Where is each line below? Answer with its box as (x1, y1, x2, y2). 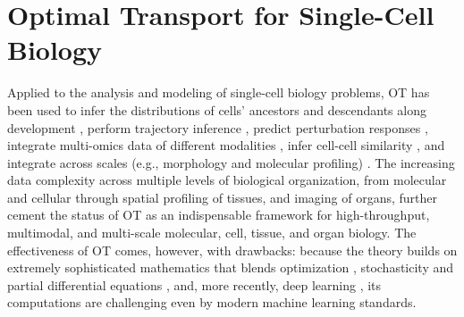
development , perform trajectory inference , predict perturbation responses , (7, 118, 428, 137)
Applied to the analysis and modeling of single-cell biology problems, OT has (7, 83, 430, 102)
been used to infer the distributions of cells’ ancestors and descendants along (7, 100, 426, 119)
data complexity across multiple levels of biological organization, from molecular (7, 171, 447, 189)
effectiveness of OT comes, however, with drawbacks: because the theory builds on (7, 240, 458, 259)
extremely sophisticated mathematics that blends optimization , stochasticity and (7, 258, 454, 277)
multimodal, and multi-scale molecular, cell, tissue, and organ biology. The (7, 223, 417, 242)
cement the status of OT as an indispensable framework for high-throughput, (7, 205, 430, 224)
